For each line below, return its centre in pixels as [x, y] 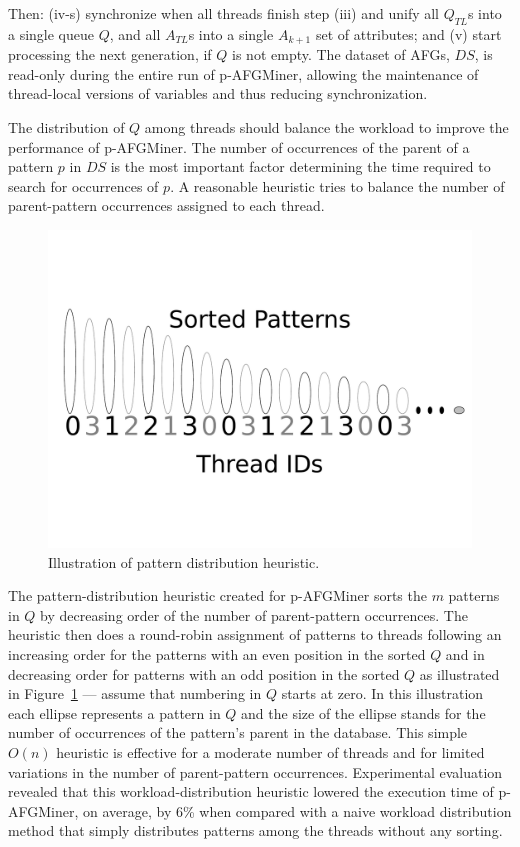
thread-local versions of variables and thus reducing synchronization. [218, 93]
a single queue [51, 33]
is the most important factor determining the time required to [300, 166]
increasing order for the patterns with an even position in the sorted [217, 653]
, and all [135, 33]
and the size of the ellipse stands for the [363, 712]
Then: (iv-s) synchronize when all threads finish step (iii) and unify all [224, 13]
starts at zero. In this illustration [382, 693]
